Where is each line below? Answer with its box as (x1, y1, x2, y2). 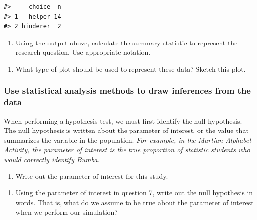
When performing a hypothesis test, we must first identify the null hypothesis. (4, 115, 242, 126)
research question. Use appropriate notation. (15, 47, 151, 57)
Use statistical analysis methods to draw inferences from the (4, 85, 251, 97)
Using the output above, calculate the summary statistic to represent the (15, 37, 238, 47)
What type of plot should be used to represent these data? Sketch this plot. (15, 63, 246, 74)
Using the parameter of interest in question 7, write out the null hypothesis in (15, 187, 253, 198)
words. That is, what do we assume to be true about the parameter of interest (15, 197, 254, 207)
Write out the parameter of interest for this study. (15, 171, 168, 181)
